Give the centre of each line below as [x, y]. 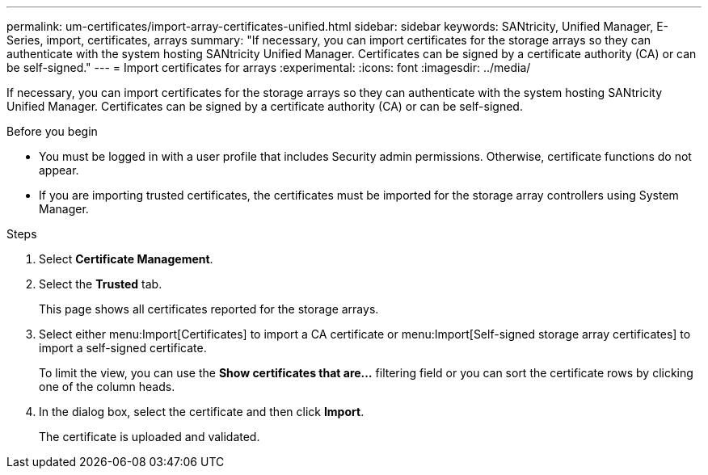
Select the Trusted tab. [101, 284]
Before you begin [52, 131]
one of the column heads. [107, 387]
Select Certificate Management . [126, 259]
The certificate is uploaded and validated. [150, 437]
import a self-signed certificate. [123, 348]
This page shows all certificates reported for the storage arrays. [209, 309]
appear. [59, 170]
